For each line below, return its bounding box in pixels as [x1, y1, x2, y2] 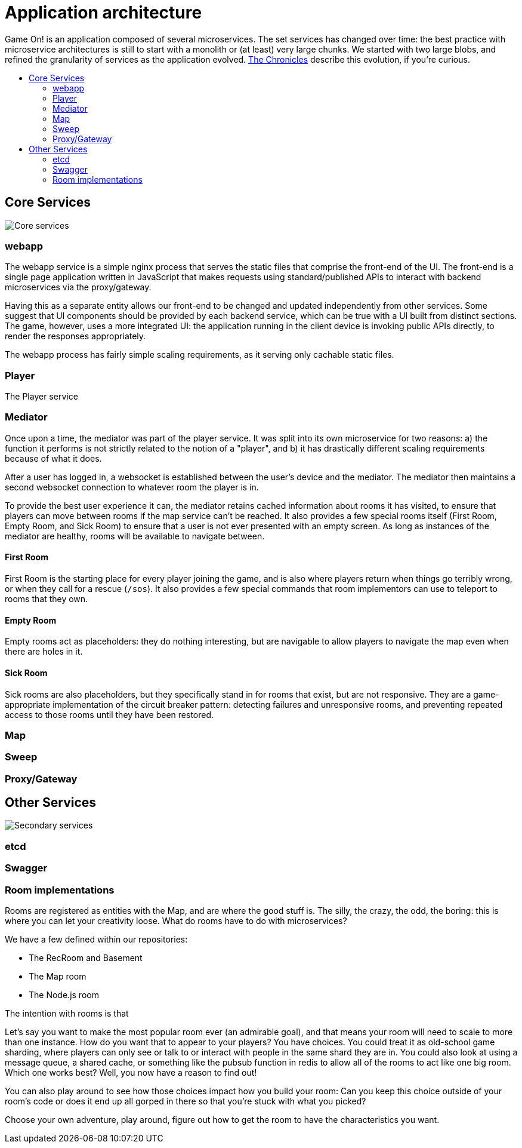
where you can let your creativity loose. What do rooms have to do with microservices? [5, 915, 347, 926]
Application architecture [5, 2, 202, 23]
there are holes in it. [5, 646, 83, 657]
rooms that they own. [5, 594, 88, 604]
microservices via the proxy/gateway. [5, 282, 152, 293]
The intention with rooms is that [5, 1008, 129, 1018]
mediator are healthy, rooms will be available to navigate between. [5, 530, 265, 541]
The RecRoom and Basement [29, 952, 143, 963]
